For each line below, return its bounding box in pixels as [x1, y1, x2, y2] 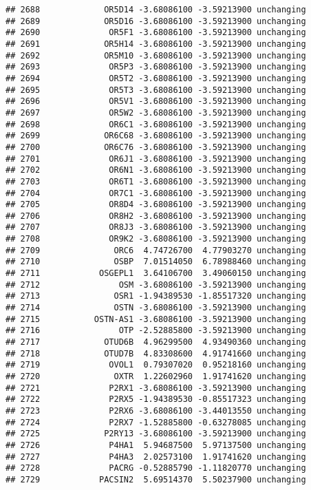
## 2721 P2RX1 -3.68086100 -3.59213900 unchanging [6, 383, 306, 393]
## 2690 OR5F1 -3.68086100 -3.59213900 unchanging [6, 28, 306, 38]
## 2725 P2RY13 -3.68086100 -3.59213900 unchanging [6, 429, 306, 439]
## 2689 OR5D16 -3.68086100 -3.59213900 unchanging [6, 16, 306, 26]
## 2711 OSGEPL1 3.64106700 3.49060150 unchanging [6, 268, 306, 279]
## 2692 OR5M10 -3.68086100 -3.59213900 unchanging [6, 50, 306, 61]
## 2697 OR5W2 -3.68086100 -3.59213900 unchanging [6, 107, 306, 118]
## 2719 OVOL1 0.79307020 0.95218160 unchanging [6, 360, 306, 370]
